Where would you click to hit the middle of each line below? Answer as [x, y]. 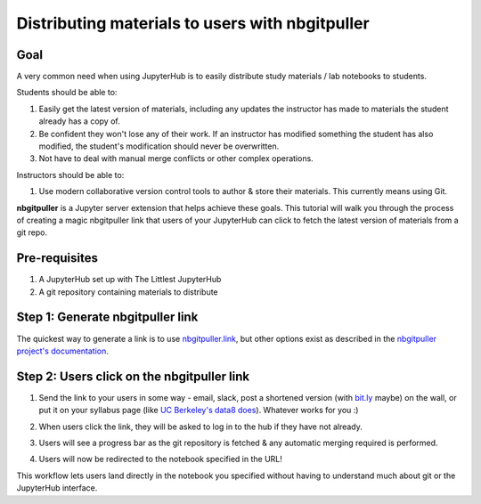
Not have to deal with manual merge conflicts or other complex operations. [176, 159]
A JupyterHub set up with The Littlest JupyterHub [130, 280]
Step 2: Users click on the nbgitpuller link [133, 376]
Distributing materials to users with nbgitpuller [193, 23]
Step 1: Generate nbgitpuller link [107, 317]
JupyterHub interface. [57, 488]
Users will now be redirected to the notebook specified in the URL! [160, 459]
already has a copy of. [79, 121]
